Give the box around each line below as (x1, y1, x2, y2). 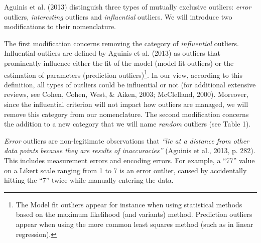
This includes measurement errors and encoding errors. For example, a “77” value (4, 155, 255, 165)
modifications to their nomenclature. (4, 21, 116, 32)
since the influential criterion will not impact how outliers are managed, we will (4, 99, 248, 109)
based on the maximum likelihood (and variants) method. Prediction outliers (16, 209, 252, 219)
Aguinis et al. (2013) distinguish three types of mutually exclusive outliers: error (4, 2, 251, 12)
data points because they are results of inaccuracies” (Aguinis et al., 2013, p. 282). (4, 145, 255, 156)
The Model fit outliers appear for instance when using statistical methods (16, 199, 242, 209)
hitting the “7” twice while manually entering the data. (4, 175, 174, 185)
